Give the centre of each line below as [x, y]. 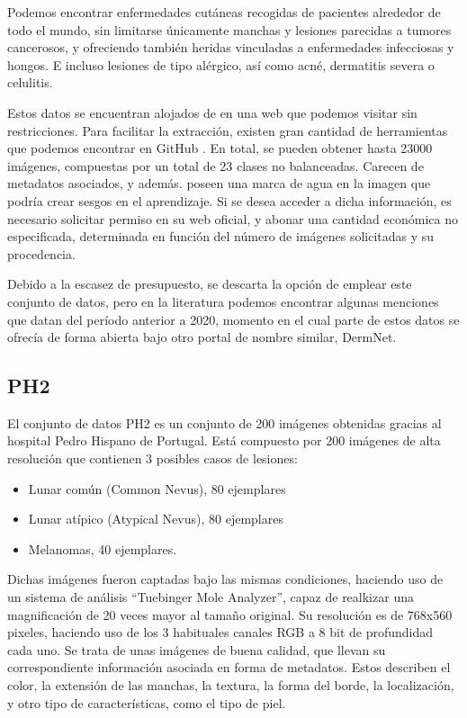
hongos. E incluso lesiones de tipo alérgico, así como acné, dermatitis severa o [221, 64]
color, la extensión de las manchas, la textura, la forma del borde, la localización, [231, 685]
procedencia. [41, 253]
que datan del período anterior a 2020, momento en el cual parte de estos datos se [233, 319]
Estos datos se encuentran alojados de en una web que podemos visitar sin [212, 112]
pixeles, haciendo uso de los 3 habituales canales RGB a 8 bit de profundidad [220, 632]
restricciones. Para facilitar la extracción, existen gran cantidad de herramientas [228, 130]
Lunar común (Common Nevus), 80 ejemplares [157, 488]
